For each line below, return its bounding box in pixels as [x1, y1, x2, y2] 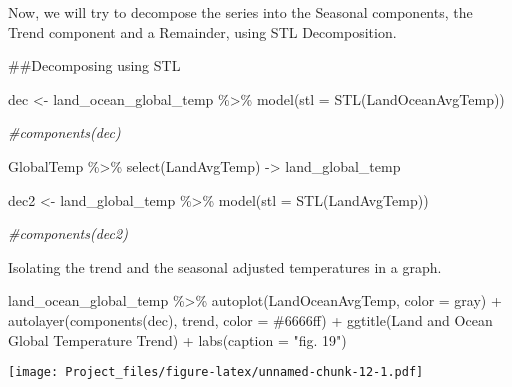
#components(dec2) [8, 223, 128, 244]
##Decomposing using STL [8, 55, 181, 76]
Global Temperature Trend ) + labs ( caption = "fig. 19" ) [8, 329, 347, 350]
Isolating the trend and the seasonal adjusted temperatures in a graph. [8, 256, 442, 277]
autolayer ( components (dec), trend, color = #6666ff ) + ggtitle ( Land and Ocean [8, 309, 493, 330]
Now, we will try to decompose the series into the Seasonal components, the [8, 2, 473, 22]
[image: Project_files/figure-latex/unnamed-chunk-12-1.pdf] [8, 365, 424, 380]
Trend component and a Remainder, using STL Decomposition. [8, 21, 397, 42]
